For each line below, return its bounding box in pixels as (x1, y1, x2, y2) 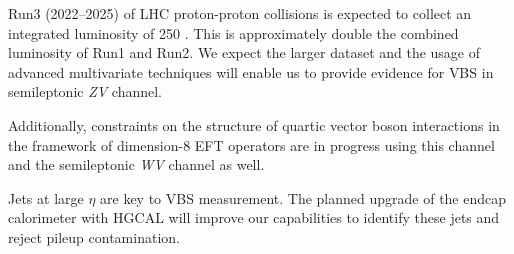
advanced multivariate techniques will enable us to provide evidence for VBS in (8, 61, 494, 82)
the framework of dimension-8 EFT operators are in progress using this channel (8, 134, 495, 155)
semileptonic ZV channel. (8, 81, 163, 102)
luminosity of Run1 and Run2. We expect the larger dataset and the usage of (8, 42, 481, 63)
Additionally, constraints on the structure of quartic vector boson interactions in (8, 114, 500, 135)
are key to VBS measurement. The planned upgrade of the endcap (100, 187, 507, 208)
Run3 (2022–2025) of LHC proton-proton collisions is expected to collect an (8, 3, 472, 23)
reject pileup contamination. (8, 226, 180, 247)
